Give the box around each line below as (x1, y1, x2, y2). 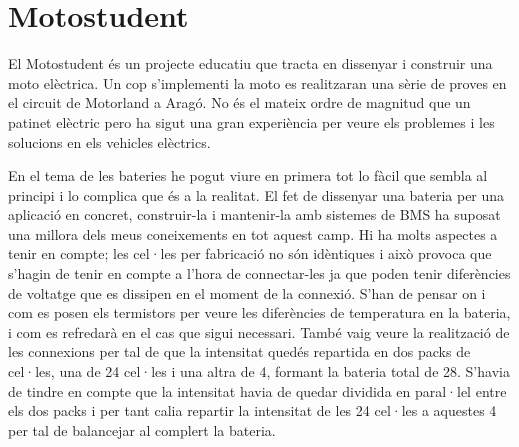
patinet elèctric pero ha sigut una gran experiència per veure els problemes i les (8, 111, 495, 132)
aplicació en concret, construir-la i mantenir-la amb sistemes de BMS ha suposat (8, 204, 501, 225)
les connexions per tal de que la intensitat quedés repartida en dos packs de (8, 341, 471, 362)
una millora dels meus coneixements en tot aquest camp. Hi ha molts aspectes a (8, 223, 498, 244)
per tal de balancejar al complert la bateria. (8, 419, 276, 440)
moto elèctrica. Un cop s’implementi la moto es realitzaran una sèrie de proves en (8, 72, 507, 93)
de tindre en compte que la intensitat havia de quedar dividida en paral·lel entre (8, 380, 507, 401)
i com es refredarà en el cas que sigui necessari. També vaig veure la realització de (8, 321, 510, 342)
